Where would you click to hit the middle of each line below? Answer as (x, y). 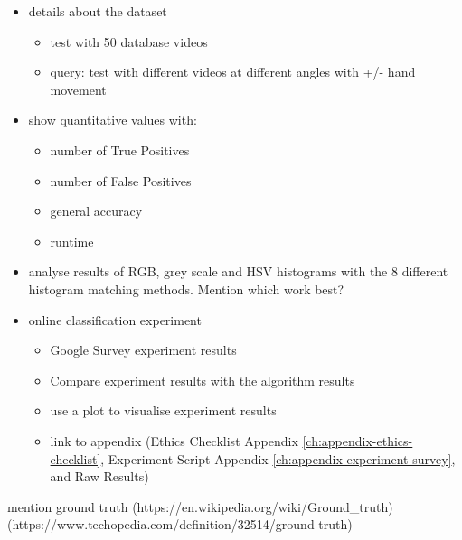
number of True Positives (120, 149)
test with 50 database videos (129, 41)
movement (78, 89)
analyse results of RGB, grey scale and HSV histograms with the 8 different (238, 271)
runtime (72, 241)
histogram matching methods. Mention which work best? (186, 289)
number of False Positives (121, 180)
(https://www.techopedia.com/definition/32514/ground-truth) (180, 524)
